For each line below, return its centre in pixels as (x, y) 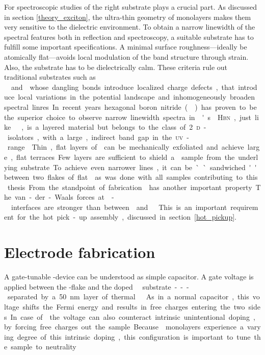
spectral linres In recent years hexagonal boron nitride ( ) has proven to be (130, 107)
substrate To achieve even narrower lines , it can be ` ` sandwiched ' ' (139, 167)
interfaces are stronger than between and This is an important (119, 207)
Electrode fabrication (80, 252)
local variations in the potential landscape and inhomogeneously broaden (136, 97)
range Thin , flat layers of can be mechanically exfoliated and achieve (126, 147)
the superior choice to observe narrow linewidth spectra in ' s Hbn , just (128, 117)
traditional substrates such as (50, 77)
